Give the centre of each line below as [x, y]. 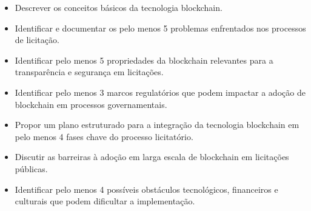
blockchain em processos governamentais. [91, 104]
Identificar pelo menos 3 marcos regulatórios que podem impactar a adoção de [160, 92]
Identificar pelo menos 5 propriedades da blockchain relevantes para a [144, 60]
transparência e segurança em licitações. [89, 72]
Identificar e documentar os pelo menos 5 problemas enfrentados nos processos [160, 28]
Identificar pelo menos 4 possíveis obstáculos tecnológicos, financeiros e [146, 189]
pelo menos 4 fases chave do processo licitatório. [104, 136]
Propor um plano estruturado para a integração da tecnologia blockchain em [157, 125]
